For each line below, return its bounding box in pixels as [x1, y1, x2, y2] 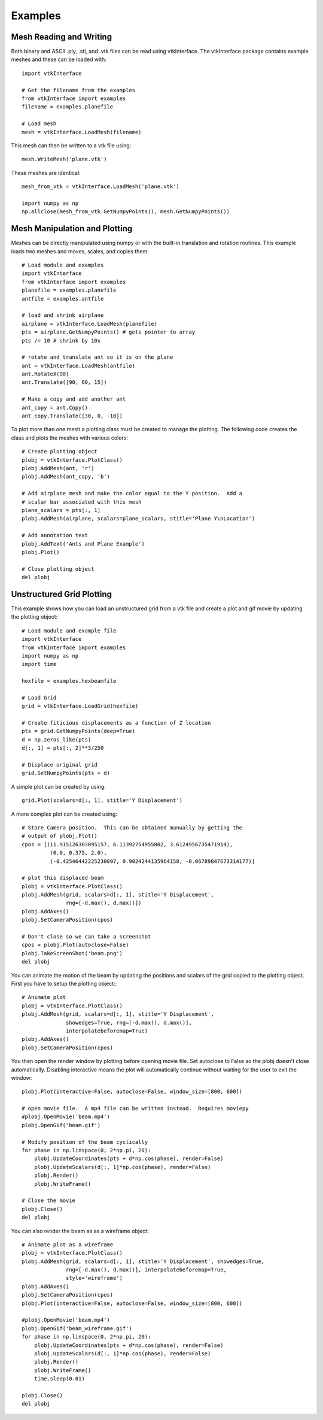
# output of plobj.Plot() [22, 832, 98, 840]
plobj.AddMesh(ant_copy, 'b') [22, 473, 111, 480]
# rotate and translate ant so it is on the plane [22, 354, 173, 361]
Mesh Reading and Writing [11, 32, 112, 42]
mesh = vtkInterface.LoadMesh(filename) [22, 129, 142, 135]
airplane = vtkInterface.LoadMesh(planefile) [22, 320, 158, 327]
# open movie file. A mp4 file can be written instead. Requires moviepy [22, 1105, 249, 1112]
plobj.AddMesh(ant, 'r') [22, 465, 95, 471]
